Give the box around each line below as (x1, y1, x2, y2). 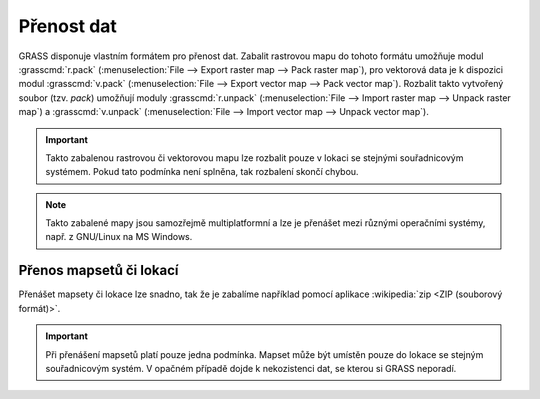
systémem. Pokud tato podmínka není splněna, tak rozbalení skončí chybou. (45, 166, 359, 178)
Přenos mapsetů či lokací (18, 262, 179, 279)
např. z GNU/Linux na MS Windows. (45, 231, 193, 243)
